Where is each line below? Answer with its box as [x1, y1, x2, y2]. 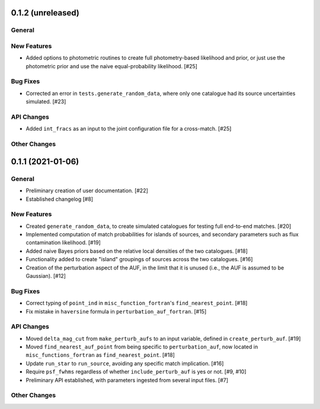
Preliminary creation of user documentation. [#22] [25, 187, 148, 194]
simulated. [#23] [25, 98, 66, 105]
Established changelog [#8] [25, 195, 94, 202]
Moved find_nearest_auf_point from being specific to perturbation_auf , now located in [25, 343, 258, 350]
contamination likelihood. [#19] [25, 239, 101, 246]
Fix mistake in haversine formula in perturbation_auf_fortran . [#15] [25, 307, 207, 315]
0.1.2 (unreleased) [11, 8, 79, 18]
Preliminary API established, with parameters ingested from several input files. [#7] [25, 376, 228, 383]
